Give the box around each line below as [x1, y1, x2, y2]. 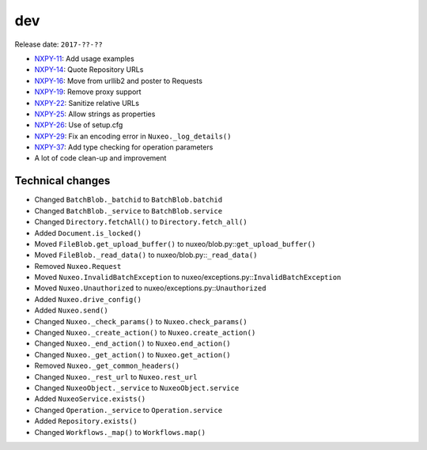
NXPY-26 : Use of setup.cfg [34, 120, 123, 130]
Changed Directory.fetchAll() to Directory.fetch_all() [34, 217, 248, 227]
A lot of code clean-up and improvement [34, 153, 167, 163]
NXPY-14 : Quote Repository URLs [34, 65, 144, 74]
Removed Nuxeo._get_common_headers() [34, 361, 180, 371]
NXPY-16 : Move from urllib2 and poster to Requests [34, 76, 203, 85]
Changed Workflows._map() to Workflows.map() [34, 427, 206, 437]
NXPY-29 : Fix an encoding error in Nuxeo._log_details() [34, 131, 232, 141]
